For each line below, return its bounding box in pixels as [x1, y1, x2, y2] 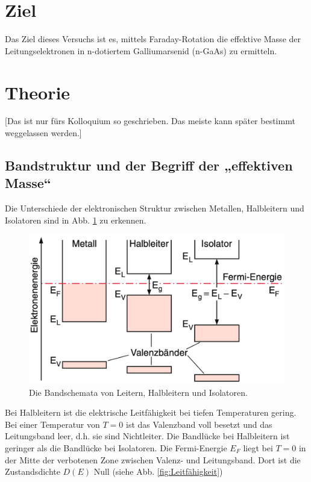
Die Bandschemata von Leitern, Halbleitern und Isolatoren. [29, 386, 248, 398]
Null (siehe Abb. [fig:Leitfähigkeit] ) [93, 465, 223, 478]
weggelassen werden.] [5, 127, 82, 139]
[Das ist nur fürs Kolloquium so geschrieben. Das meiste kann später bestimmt [5, 114, 295, 127]
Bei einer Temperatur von [5, 418, 100, 430]
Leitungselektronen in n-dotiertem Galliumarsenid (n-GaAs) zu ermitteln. [5, 44, 277, 57]
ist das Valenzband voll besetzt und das [125, 418, 272, 430]
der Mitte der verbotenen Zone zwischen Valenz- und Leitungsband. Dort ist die [5, 453, 301, 466]
